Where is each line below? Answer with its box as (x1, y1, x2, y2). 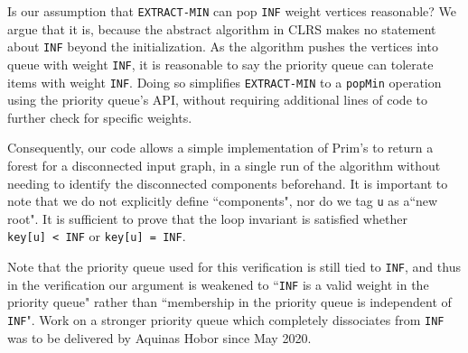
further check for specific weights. (7, 107, 192, 126)
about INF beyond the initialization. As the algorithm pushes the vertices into (7, 37, 438, 56)
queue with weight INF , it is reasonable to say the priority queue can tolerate (7, 54, 434, 73)
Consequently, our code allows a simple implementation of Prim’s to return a (7, 138, 434, 157)
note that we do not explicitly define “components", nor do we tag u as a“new (7, 191, 438, 210)
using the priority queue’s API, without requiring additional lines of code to (7, 90, 427, 109)
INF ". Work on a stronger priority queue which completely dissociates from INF (7, 311, 445, 329)
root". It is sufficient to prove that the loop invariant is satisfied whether (7, 209, 407, 228)
